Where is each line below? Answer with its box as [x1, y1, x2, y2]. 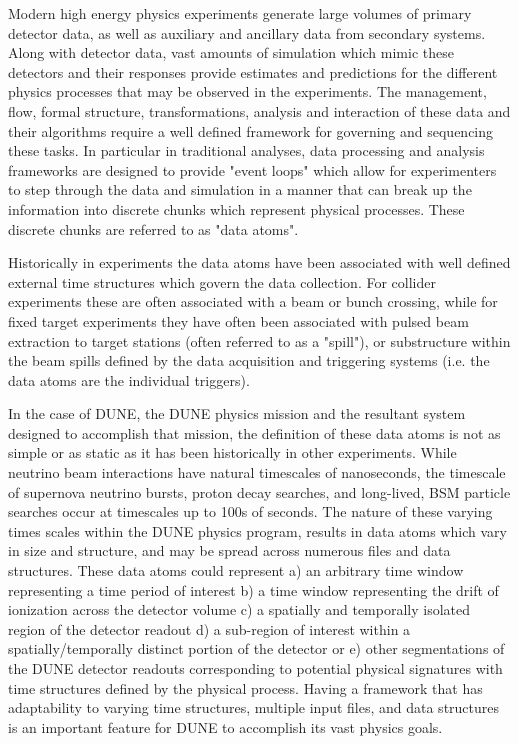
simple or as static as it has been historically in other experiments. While [8, 442, 457, 463]
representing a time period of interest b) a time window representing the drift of [8, 579, 499, 600]
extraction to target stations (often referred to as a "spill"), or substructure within [8, 330, 511, 351]
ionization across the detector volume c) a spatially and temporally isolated [8, 599, 471, 620]
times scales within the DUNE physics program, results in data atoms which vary [8, 520, 507, 541]
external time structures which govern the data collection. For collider [8, 271, 436, 292]
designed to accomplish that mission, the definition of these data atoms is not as [8, 422, 501, 443]
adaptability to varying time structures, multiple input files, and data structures [8, 697, 500, 718]
